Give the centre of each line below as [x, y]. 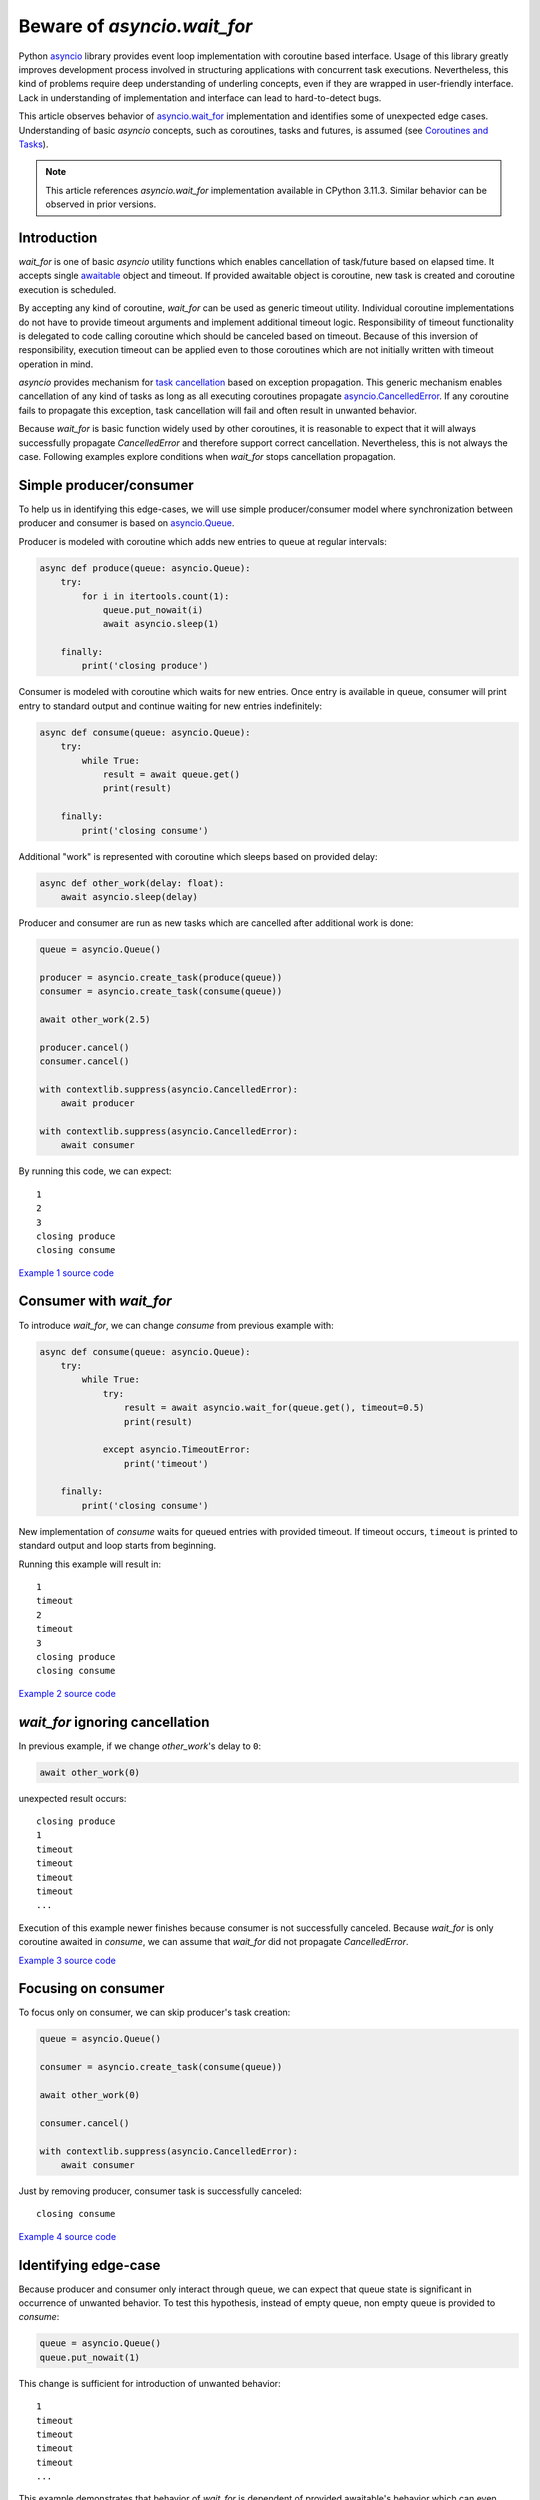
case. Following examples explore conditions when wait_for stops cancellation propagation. [207, 457]
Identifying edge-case [89, 2265]
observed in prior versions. [101, 204]
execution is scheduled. [67, 289]
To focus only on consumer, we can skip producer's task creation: [154, 2012]
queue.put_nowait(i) [153, 609]
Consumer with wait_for [95, 1301]
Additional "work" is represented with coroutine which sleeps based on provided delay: [198, 856]
